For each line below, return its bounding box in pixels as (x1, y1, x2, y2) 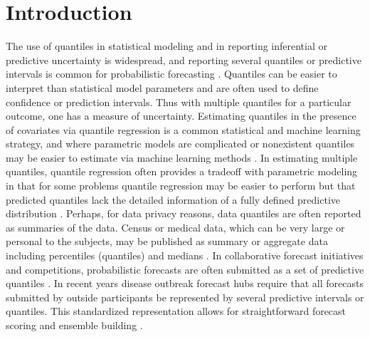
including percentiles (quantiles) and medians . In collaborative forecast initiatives (6, 248, 364, 263)
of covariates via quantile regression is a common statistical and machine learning (6, 122, 361, 137)
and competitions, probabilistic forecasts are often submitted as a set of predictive (6, 261, 364, 276)
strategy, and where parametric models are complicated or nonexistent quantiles (6, 136, 355, 151)
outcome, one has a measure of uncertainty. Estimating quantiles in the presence (6, 108, 356, 123)
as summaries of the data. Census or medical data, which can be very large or (6, 219, 345, 234)
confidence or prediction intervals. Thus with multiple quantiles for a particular (6, 94, 351, 109)
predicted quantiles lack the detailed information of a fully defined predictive (6, 192, 341, 207)
